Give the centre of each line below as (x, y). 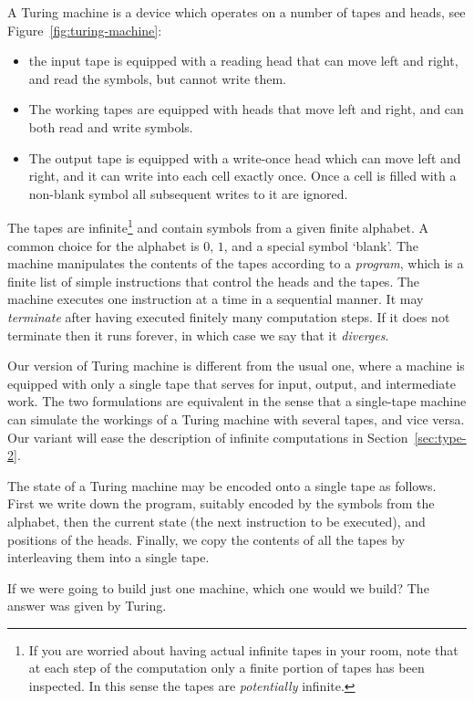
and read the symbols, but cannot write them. (157, 78)
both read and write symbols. (111, 126)
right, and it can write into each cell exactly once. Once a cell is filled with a (242, 176)
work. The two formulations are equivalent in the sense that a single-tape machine (237, 401)
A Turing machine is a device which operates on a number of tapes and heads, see (237, 12)
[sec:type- (440, 437)
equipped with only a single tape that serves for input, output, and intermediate (232, 383)
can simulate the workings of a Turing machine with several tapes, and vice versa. (236, 419)
